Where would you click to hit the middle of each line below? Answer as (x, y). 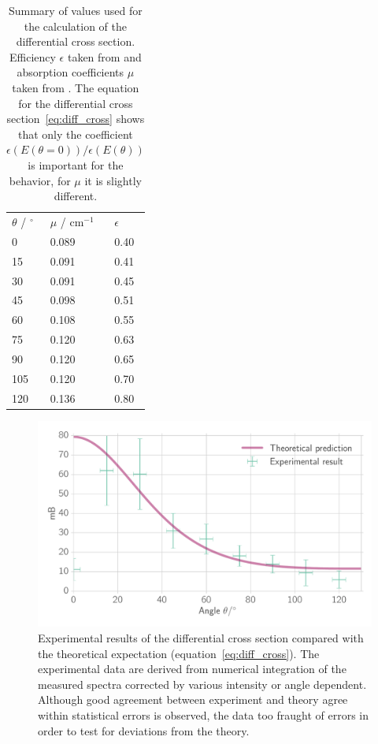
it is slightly (113, 180)
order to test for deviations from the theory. (144, 730)
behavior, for (40, 180)
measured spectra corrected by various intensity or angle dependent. (202, 684)
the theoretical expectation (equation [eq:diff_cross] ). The (179, 653)
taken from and (104, 56)
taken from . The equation (76, 87)
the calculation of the (76, 26)
